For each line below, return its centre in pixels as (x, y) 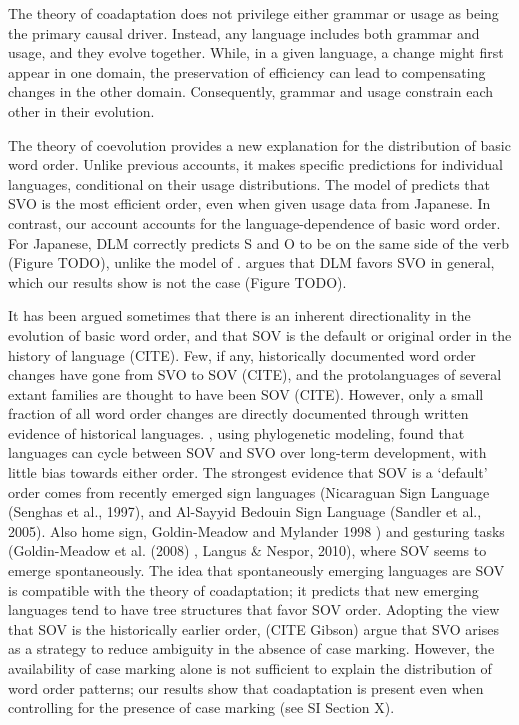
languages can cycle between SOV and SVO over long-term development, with (247, 452)
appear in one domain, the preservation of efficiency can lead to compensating (247, 71)
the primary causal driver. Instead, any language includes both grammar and (244, 32)
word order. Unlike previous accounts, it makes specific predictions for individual (255, 164)
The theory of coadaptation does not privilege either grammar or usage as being (253, 13)
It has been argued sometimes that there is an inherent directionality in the (239, 315)
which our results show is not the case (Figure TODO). (177, 281)
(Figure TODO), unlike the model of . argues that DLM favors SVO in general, (251, 262)
